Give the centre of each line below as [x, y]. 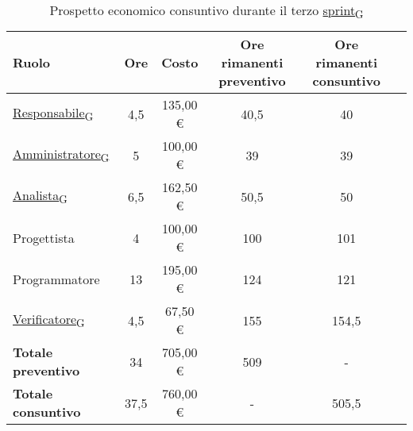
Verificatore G [49, 320]
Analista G [40, 196]
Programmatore [56, 279]
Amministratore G [61, 155]
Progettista [44, 237]
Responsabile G [53, 114]
